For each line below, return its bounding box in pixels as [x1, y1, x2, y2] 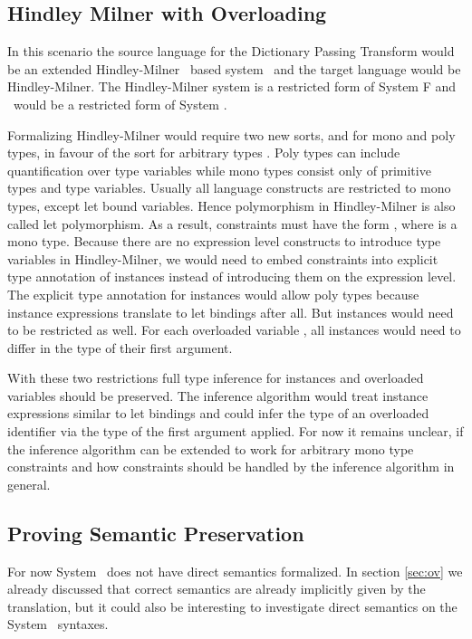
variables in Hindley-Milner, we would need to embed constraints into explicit [7, 249, 438, 268]
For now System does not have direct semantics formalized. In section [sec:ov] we [7, 561, 463, 580]
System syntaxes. [7, 615, 109, 634]
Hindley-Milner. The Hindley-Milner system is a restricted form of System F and [7, 77, 457, 96]
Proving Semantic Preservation [7, 519, 304, 547]
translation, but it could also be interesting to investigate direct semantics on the [7, 596, 458, 615]
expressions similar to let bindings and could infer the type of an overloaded [7, 404, 429, 423]
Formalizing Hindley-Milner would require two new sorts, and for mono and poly [7, 125, 456, 144]
